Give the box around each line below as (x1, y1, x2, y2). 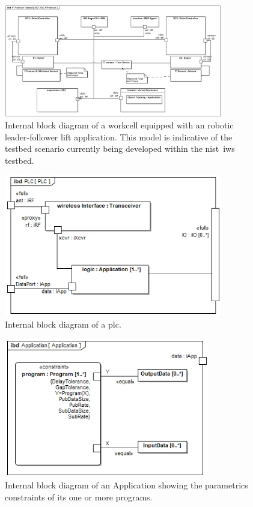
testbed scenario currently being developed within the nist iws (5, 142, 235, 155)
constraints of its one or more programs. (5, 490, 153, 503)
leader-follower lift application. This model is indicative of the (5, 130, 233, 143)
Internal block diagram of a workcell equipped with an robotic (5, 119, 234, 131)
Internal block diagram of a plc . (5, 317, 121, 330)
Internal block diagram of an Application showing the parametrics (5, 479, 248, 491)
